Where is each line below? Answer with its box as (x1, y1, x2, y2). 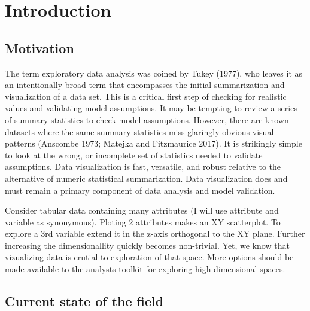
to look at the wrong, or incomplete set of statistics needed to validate (5, 148, 263, 161)
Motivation (5, 38, 74, 57)
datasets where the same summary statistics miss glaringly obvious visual (5, 125, 274, 138)
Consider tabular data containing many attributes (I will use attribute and (5, 204, 279, 217)
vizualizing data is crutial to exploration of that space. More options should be (5, 251, 294, 263)
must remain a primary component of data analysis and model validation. (5, 184, 275, 196)
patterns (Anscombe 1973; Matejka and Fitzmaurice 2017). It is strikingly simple (5, 137, 302, 150)
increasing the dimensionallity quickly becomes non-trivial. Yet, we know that (5, 239, 290, 251)
